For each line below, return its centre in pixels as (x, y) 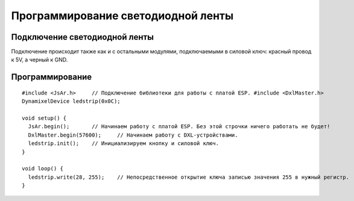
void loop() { (43, 169)
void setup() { (44, 118)
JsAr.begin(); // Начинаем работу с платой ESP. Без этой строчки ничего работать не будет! (179, 127)
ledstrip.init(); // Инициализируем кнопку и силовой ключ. (124, 144)
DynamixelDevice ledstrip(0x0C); (71, 101)
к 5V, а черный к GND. (40, 60)
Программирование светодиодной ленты (122, 16)
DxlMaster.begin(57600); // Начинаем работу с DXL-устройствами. (133, 135)
